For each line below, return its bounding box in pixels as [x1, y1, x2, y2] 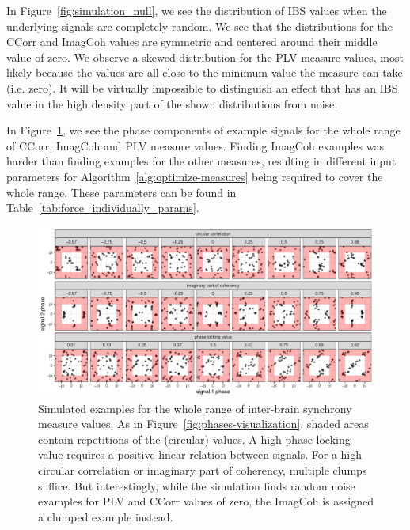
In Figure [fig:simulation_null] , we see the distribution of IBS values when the [6, 2, 387, 18]
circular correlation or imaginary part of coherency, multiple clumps [38, 462, 367, 478]
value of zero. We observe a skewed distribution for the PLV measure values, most [6, 48, 404, 65]
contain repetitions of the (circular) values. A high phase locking [38, 430, 351, 447]
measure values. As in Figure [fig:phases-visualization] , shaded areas [38, 415, 369, 432]
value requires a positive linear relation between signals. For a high [38, 446, 363, 463]
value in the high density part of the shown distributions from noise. [6, 95, 338, 112]
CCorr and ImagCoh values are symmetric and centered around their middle [6, 33, 378, 50]
